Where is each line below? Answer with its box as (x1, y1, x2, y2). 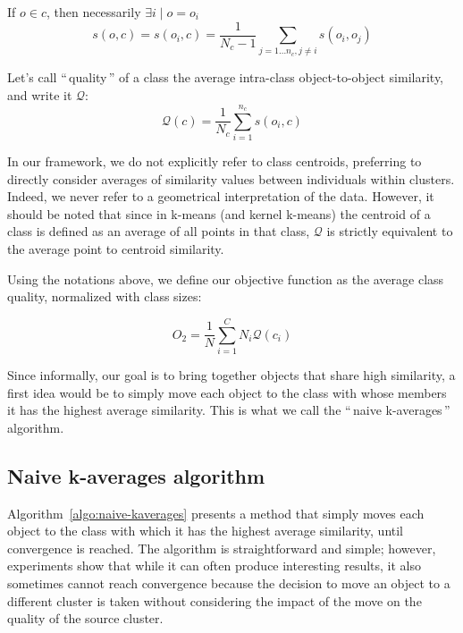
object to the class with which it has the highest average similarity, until (7, 521, 404, 540)
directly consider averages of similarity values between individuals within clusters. (7, 169, 455, 188)
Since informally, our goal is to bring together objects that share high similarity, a (7, 365, 456, 384)
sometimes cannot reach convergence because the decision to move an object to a (7, 573, 450, 592)
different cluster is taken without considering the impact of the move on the (7, 591, 422, 610)
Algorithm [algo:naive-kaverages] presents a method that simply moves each (7, 503, 425, 522)
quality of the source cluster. (7, 609, 164, 628)
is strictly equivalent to (326, 222, 453, 241)
